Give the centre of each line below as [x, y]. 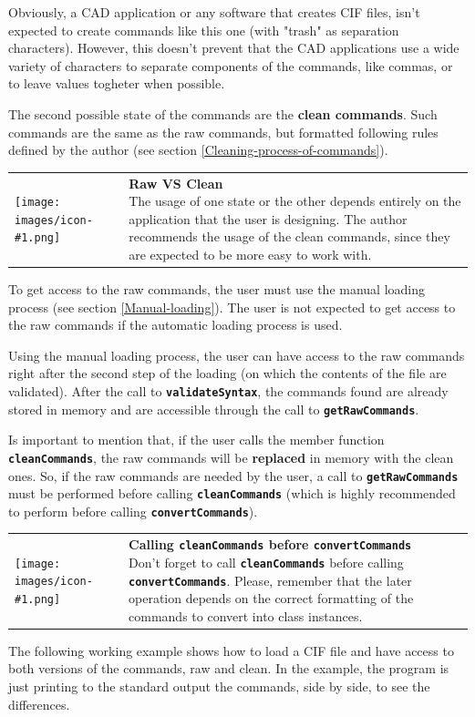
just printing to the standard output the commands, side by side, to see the [219, 686]
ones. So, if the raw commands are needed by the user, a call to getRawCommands [233, 475]
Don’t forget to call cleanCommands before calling [266, 562]
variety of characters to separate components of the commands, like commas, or [231, 65]
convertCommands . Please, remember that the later [270, 580]
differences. [39, 704]
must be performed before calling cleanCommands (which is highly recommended [232, 493]
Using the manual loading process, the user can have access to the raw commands [237, 355]
